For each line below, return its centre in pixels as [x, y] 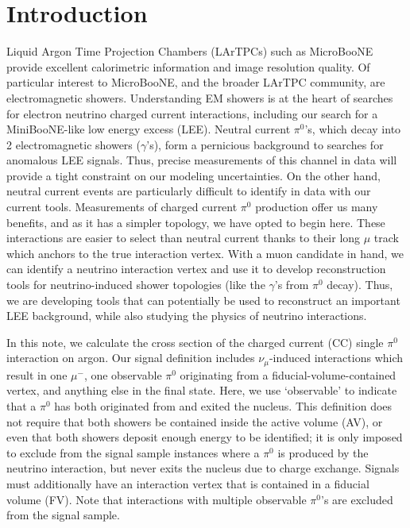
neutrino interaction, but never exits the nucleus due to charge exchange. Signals [203, 468]
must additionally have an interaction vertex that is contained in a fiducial [188, 484]
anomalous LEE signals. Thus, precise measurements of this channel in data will [202, 160]
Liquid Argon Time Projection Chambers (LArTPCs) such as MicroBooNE [190, 51]
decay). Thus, [360, 285]
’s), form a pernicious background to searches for [265, 144]
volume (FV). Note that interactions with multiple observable [157, 499]
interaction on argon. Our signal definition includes [131, 358]
